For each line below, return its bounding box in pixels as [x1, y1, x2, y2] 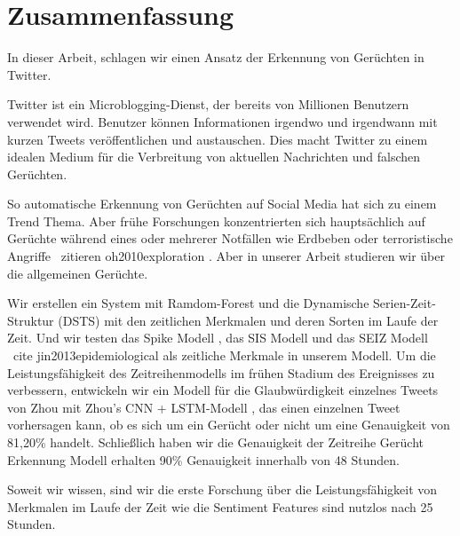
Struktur [7, 311, 54, 329]
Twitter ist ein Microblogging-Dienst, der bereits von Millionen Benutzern [7, 95, 409, 114]
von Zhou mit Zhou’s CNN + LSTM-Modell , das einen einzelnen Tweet [7, 398, 401, 416]
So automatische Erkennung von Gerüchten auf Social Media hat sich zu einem [7, 194, 437, 213]
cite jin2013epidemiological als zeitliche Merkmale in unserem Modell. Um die [12, 346, 436, 365]
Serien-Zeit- [373, 294, 436, 312]
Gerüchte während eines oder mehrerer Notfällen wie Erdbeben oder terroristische [7, 229, 453, 248]
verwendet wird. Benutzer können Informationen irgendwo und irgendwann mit [7, 112, 438, 130]
